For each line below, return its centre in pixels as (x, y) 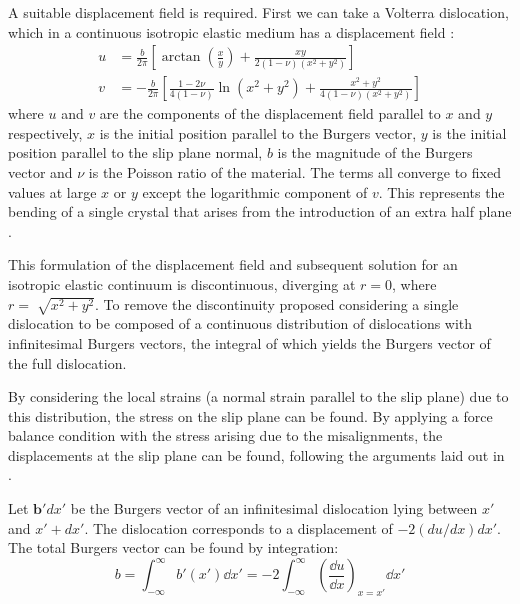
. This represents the (441, 191)
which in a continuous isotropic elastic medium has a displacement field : (231, 31)
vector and (40, 172)
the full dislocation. (67, 362)
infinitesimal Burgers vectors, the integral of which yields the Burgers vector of (249, 342)
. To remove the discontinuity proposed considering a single (277, 303)
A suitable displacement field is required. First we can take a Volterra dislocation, (258, 12)
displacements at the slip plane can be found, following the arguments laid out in (256, 454)
